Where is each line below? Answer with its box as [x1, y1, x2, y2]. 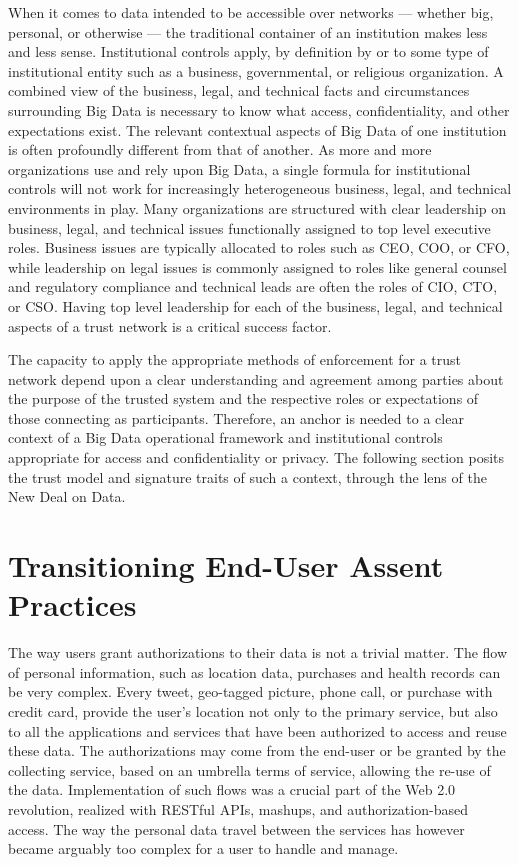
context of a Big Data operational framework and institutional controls [8, 427, 443, 448]
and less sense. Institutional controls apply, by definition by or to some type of [8, 41, 489, 62]
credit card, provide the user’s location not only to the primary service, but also [8, 700, 498, 721]
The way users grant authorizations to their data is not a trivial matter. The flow [8, 642, 508, 663]
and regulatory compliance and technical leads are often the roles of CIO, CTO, [8, 276, 498, 297]
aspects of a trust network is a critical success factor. [8, 315, 332, 336]
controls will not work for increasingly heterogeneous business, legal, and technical [8, 178, 512, 199]
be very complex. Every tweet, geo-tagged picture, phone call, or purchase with [8, 681, 493, 702]
